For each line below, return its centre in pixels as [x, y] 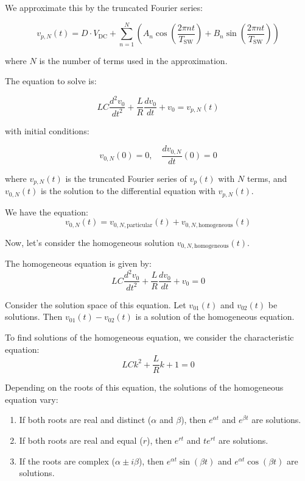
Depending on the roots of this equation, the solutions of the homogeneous [144, 387]
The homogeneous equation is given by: [78, 263]
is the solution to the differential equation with [128, 191]
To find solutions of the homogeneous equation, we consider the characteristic [149, 337]
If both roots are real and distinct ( [85, 420]
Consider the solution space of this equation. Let [96, 304]
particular [140, 225]
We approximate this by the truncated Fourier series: [104, 7]
